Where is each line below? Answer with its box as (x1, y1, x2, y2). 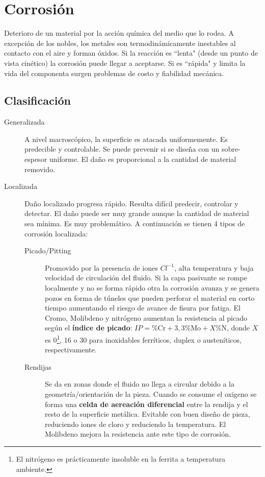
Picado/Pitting (24, 245, 71, 256)
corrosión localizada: (24, 228, 88, 238)
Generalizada (4, 116, 45, 127)
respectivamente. (45, 344, 97, 355)
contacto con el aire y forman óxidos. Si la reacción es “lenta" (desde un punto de (4, 47, 258, 58)
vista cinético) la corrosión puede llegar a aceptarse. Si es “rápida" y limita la (4, 57, 246, 68)
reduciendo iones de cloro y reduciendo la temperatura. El (45, 418, 226, 429)
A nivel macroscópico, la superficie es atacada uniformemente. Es (24, 133, 228, 144)
